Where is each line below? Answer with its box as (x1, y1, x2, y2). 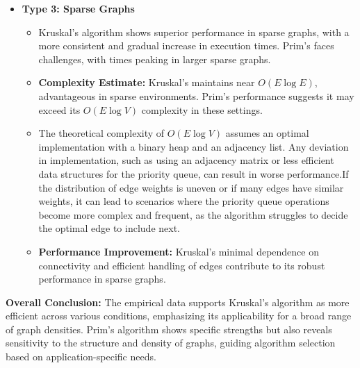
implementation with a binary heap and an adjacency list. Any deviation (38, 139, 349, 153)
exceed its (38, 102, 81, 117)
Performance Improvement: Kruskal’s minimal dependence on (38, 244, 319, 258)
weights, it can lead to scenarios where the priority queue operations (38, 194, 329, 208)
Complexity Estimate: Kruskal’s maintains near (38, 75, 255, 90)
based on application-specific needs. (6, 349, 156, 364)
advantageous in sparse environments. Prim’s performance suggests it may (38, 88, 354, 103)
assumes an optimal (225, 126, 309, 140)
